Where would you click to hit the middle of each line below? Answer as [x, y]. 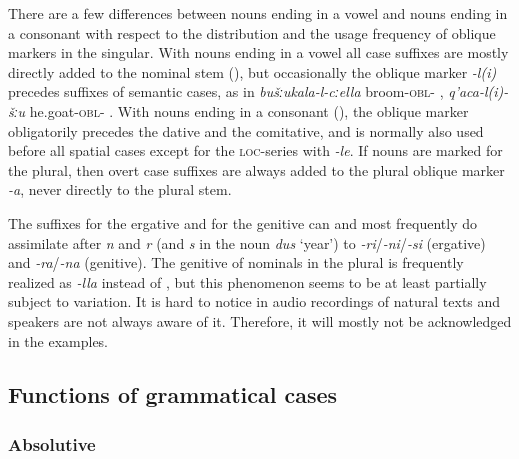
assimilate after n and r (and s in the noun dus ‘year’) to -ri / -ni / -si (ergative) [247, 242]
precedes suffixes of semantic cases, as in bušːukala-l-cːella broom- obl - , [226, 91]
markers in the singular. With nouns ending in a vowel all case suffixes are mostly [258, 52]
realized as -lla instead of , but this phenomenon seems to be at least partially [247, 281]
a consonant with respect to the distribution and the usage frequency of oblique [252, 32]
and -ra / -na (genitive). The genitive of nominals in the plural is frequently [236, 262]
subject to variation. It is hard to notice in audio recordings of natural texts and [254, 301]
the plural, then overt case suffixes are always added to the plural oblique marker [256, 169]
